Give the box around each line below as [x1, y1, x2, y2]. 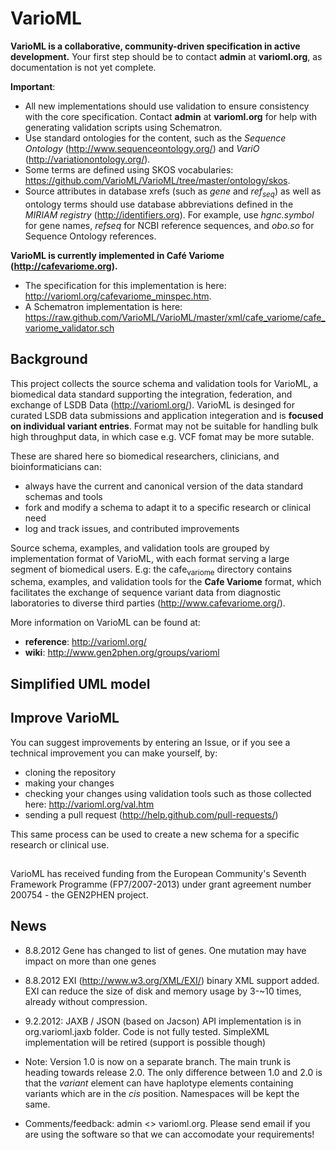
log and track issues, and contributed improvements [24, 522, 240, 534]
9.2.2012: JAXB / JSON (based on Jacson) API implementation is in [24, 1015, 302, 1027]
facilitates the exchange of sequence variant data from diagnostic [10, 587, 282, 599]
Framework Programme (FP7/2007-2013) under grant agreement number [10, 878, 312, 890]
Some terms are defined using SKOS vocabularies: [24, 163, 234, 176]
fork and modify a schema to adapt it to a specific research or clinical [24, 501, 312, 513]
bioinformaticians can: [10, 460, 102, 472]
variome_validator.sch [24, 322, 115, 334]
